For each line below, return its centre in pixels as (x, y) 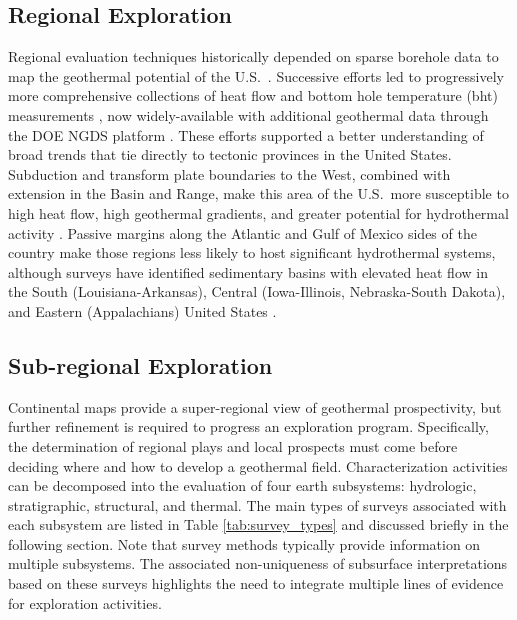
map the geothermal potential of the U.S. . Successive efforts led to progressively (256, 75)
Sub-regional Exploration (140, 364)
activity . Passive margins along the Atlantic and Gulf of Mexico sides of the (242, 232)
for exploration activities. (85, 602)
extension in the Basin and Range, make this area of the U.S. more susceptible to (258, 193)
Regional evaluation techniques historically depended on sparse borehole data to (253, 56)
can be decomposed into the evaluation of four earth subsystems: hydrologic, (242, 485)
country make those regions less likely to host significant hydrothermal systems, (252, 252)
